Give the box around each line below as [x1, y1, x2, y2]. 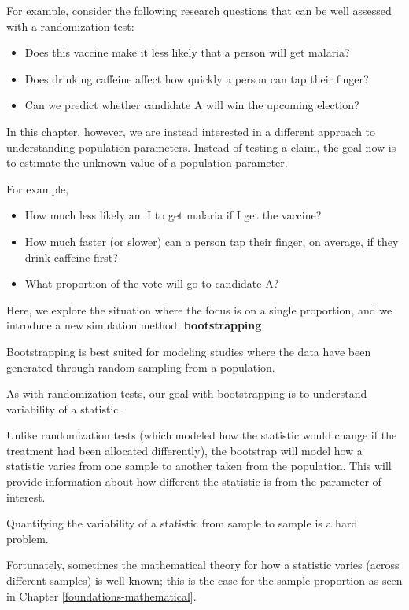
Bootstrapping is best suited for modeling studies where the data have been [6, 343, 371, 359]
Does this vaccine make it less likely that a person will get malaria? [24, 44, 350, 61]
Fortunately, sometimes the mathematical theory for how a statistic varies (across [6, 557, 400, 573]
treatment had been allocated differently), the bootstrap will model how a [6, 442, 363, 458]
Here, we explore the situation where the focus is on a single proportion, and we [6, 301, 392, 318]
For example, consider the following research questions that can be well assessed [6, 2, 392, 18]
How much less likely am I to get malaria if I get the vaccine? [24, 207, 322, 223]
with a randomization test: [6, 17, 134, 34]
